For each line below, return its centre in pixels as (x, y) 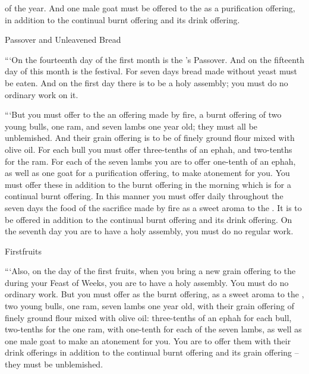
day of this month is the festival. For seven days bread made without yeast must (151, 71)
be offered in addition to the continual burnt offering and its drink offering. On (149, 219)
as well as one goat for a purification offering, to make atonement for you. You (147, 173)
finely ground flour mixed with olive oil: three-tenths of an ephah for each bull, (148, 317)
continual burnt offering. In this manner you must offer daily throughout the (144, 196)
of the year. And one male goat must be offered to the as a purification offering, (150, 8)
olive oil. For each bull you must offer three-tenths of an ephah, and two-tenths (149, 149)
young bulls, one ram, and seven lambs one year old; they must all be (131, 126)
